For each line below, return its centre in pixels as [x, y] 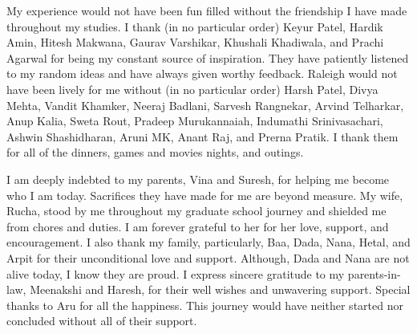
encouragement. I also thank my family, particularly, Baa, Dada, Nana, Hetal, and [208, 242]
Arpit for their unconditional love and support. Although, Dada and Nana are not [208, 257]
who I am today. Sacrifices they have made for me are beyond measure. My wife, [205, 195]
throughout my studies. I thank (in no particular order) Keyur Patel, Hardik [195, 26]
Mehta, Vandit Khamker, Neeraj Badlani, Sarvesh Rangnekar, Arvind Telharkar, [205, 105]
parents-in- [374, 273]
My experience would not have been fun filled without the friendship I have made [207, 10]
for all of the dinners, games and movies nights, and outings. [155, 152]
